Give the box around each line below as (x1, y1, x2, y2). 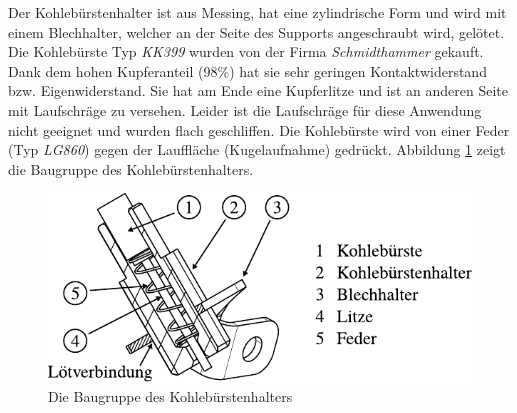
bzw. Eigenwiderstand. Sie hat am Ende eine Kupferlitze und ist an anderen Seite (8, 80, 509, 101)
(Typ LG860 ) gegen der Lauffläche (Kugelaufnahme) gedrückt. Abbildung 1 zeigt (8, 139, 506, 160)
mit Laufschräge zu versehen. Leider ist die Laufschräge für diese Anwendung (8, 99, 482, 120)
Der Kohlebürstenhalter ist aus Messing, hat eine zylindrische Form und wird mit (8, 2, 507, 22)
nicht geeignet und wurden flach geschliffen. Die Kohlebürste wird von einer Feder (8, 119, 510, 140)
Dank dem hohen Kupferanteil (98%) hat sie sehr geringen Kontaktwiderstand (8, 60, 487, 81)
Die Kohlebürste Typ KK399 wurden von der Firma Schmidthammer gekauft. (8, 41, 484, 62)
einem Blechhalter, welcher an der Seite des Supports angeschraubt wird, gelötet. (8, 21, 505, 42)
